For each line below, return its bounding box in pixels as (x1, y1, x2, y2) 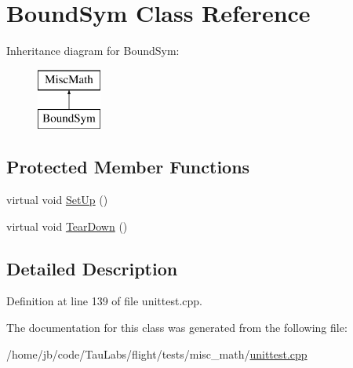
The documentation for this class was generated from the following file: (6, 319, 348, 336)
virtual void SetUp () (6, 191, 108, 208)
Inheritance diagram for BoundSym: (6, 42, 180, 59)
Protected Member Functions (6, 155, 250, 179)
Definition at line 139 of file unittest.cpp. (6, 293, 202, 309)
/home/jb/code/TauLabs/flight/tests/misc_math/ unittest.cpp (6, 345, 308, 362)
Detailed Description (6, 256, 178, 280)
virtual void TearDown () (6, 217, 128, 234)
